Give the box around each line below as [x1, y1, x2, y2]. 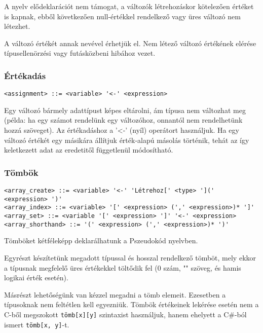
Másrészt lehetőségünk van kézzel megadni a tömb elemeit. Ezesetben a [4, 289, 226, 300]
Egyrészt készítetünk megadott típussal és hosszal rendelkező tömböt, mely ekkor [4, 252, 256, 263]
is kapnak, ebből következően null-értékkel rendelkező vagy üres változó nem [4, 11, 241, 21]
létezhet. [4, 21, 30, 31]
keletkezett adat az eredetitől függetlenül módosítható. [4, 144, 173, 155]
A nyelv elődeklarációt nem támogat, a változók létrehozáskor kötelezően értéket [4, 1, 254, 11]
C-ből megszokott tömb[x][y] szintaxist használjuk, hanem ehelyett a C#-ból [4, 309, 247, 319]
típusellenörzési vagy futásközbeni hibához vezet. [4, 48, 156, 58]
